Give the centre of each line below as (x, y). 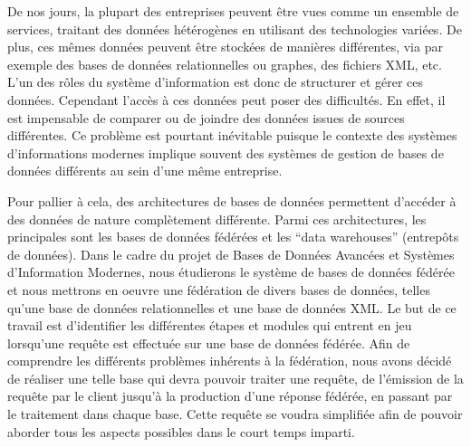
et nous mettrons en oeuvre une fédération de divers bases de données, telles (219, 289)
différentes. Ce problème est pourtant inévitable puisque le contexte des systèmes (232, 135)
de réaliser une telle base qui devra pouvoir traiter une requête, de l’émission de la (235, 378)
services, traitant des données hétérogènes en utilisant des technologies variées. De (235, 29)
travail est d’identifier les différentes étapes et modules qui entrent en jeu (210, 325)
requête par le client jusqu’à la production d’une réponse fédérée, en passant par (230, 396)
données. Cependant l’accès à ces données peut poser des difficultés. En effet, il (226, 99)
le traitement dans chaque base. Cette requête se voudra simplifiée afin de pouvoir (235, 414)
